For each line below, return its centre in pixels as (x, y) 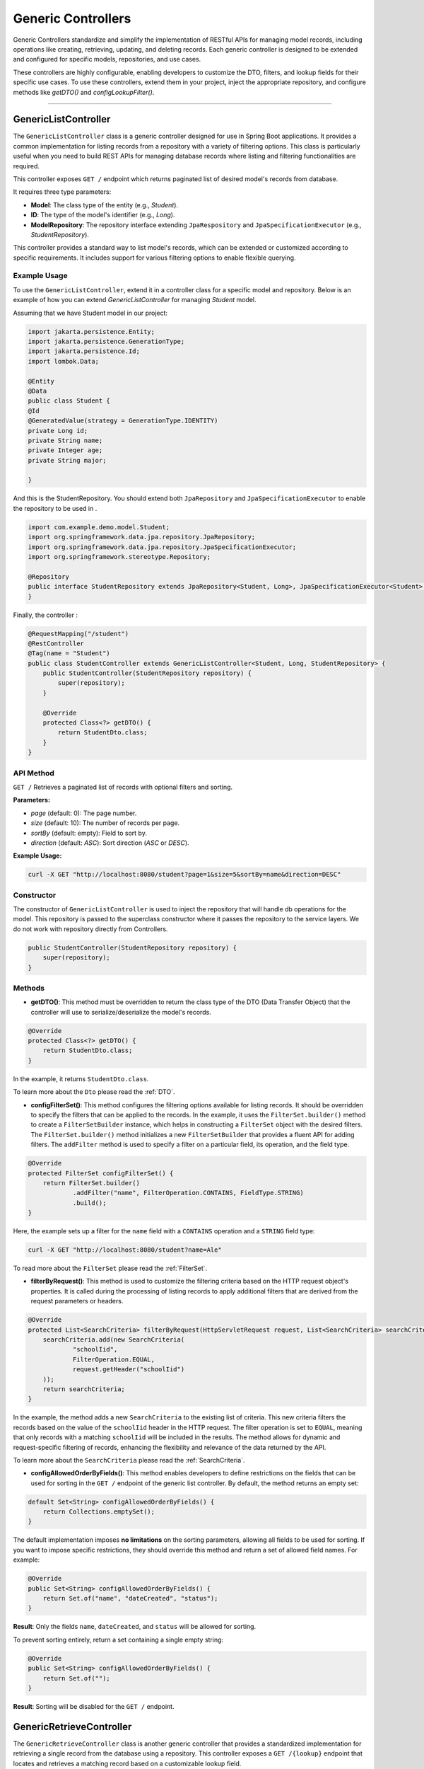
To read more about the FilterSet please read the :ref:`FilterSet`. (110, 1268)
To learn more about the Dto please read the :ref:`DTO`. (94, 1092)
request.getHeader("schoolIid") (129, 1370)
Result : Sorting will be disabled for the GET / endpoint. (94, 1706)
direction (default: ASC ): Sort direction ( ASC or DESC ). (110, 843)
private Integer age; (65, 450)
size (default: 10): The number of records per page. (105, 823)
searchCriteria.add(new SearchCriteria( (114, 1340)
